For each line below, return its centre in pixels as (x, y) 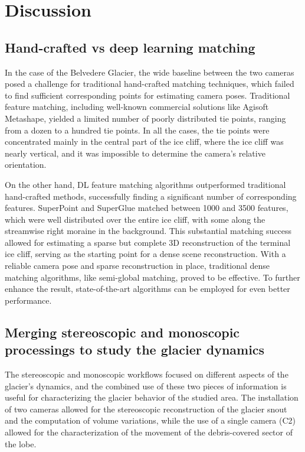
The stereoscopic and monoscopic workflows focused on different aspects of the (147, 374)
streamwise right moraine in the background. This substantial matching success (148, 231)
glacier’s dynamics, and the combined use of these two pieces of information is (146, 386)
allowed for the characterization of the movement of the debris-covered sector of (149, 432)
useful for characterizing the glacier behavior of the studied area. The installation (152, 397)
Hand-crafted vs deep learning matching (130, 47)
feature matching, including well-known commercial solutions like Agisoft (137, 107)
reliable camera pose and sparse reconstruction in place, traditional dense (137, 266)
